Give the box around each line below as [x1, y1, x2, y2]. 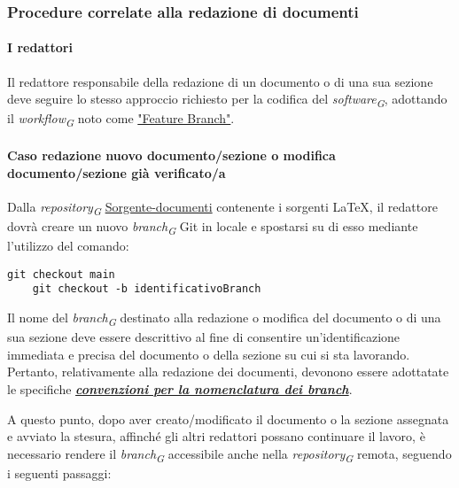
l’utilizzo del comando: [7, 236, 129, 255]
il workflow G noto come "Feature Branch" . [7, 109, 235, 130]
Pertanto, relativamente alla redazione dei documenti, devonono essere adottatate [7, 362, 449, 381]
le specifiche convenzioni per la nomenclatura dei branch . [7, 379, 353, 398]
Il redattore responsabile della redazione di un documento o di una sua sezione [7, 72, 433, 90]
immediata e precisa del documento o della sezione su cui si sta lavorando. [7, 345, 410, 363]
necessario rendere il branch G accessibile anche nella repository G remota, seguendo [7, 444, 452, 465]
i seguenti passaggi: [7, 463, 112, 482]
